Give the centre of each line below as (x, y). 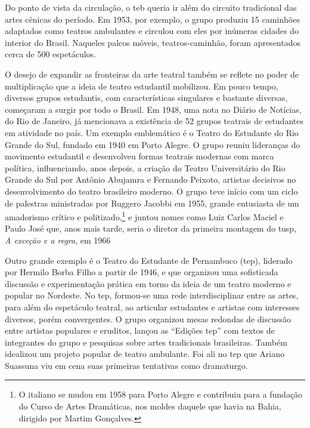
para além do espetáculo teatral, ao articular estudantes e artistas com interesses (152, 307)
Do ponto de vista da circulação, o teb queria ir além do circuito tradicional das (151, 7)
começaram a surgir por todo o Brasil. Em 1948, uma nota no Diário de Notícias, (153, 109)
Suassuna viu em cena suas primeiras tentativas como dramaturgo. (126, 365)
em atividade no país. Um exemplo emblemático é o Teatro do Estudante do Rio (152, 132)
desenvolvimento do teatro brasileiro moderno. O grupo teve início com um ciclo (151, 191)
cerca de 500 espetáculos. (50, 54)
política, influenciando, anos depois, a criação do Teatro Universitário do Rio (145, 167)
